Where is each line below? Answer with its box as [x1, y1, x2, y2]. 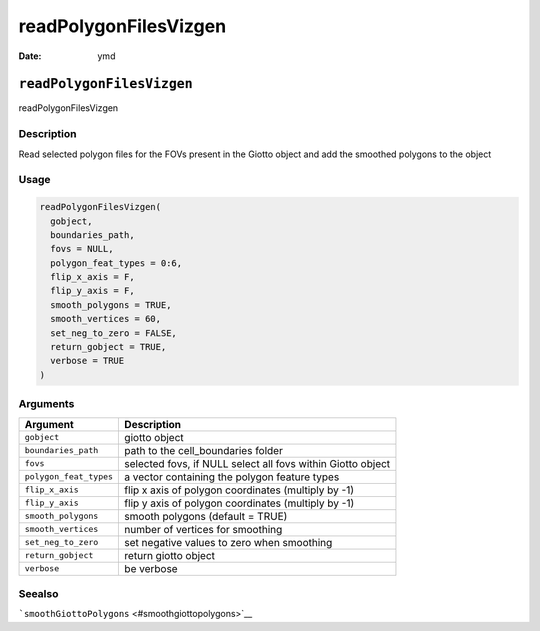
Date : [18, 50, 42, 62]
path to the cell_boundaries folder [124, 443, 284, 457]
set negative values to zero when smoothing [124, 535, 333, 549]
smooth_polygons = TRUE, [50, 299, 172, 310]
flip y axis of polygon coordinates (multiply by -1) [124, 496, 355, 510]
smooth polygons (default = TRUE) [124, 509, 288, 523]
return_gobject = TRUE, [50, 341, 167, 353]
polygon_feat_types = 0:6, [50, 257, 183, 269]
